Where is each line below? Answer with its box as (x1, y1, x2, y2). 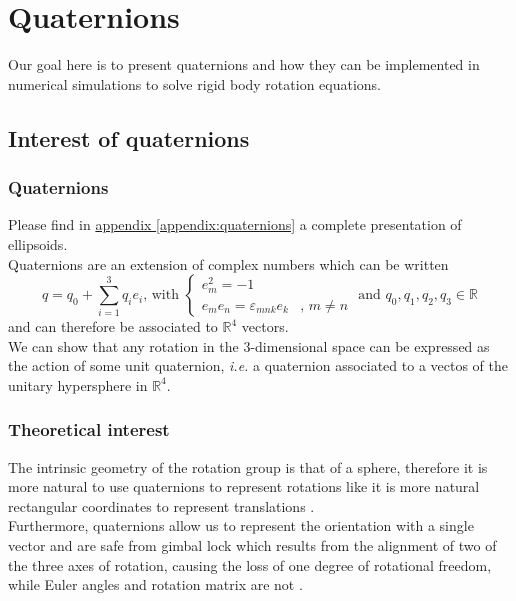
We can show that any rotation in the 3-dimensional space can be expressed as (8, 335, 490, 356)
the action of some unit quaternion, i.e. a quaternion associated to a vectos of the (8, 355, 509, 376)
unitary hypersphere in (8, 374, 148, 395)
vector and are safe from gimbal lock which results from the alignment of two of (8, 535, 497, 556)
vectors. (241, 316, 289, 337)
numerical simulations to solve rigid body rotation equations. (8, 73, 382, 94)
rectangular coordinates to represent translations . (8, 495, 315, 516)
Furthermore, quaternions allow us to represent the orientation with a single (8, 515, 474, 536)
